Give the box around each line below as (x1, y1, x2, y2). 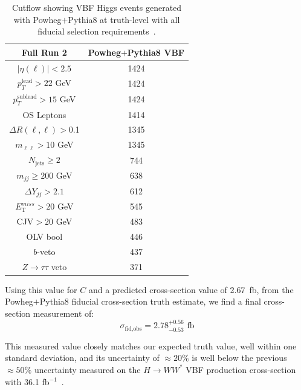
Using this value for (5, 283, 77, 296)
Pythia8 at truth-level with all (68, 13, 180, 25)
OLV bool (26, 230, 63, 242)
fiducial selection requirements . (37, 25, 156, 38)
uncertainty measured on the (34, 363, 141, 375)
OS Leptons (22, 108, 66, 121)
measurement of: (33, 306, 94, 319)
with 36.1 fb (5, 375, 50, 388)
